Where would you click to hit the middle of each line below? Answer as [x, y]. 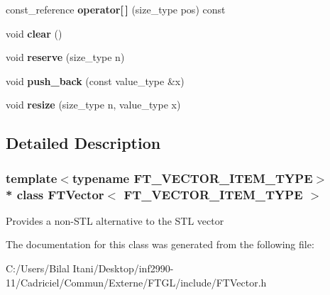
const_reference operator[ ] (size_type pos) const [116, 9]
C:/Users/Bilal [38, 268]
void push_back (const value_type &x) [95, 80]
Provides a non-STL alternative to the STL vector [115, 220]
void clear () [34, 33]
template [32, 178]
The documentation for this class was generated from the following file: [160, 244]
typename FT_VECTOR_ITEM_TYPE [192, 178]
